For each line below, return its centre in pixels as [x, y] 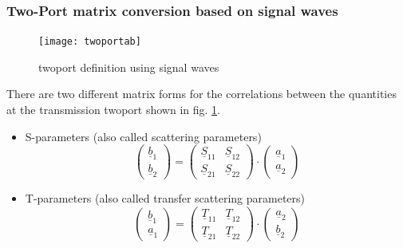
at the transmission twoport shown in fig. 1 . [113, 110]
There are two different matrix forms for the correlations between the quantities [201, 94]
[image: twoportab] [90, 42]
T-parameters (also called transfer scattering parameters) [165, 198]
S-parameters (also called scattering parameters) [143, 136]
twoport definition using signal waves [129, 67]
